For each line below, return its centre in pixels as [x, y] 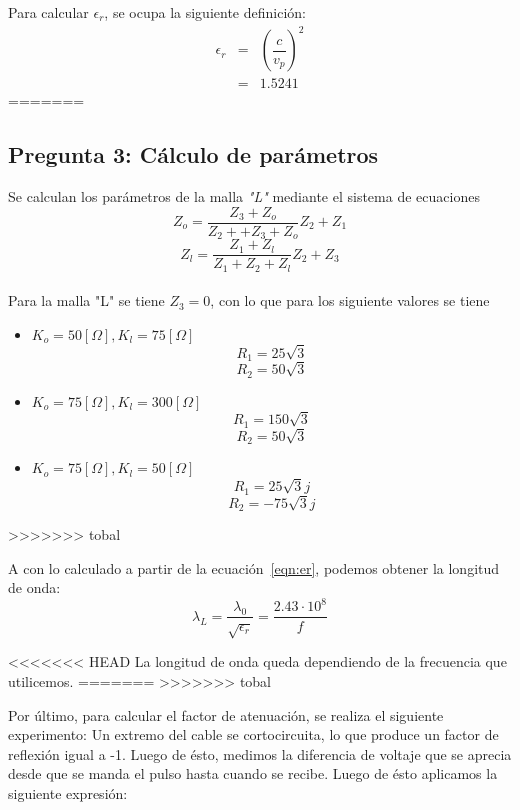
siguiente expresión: [68, 792]
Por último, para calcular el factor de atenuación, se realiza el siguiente [226, 714]
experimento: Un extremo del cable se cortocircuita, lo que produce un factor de [253, 734]
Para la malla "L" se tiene [86, 300]
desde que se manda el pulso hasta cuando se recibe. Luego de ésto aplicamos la [253, 773]
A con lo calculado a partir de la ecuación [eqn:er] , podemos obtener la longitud [254, 567]
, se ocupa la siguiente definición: [205, 12]
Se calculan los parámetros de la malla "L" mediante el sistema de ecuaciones [244, 195]
